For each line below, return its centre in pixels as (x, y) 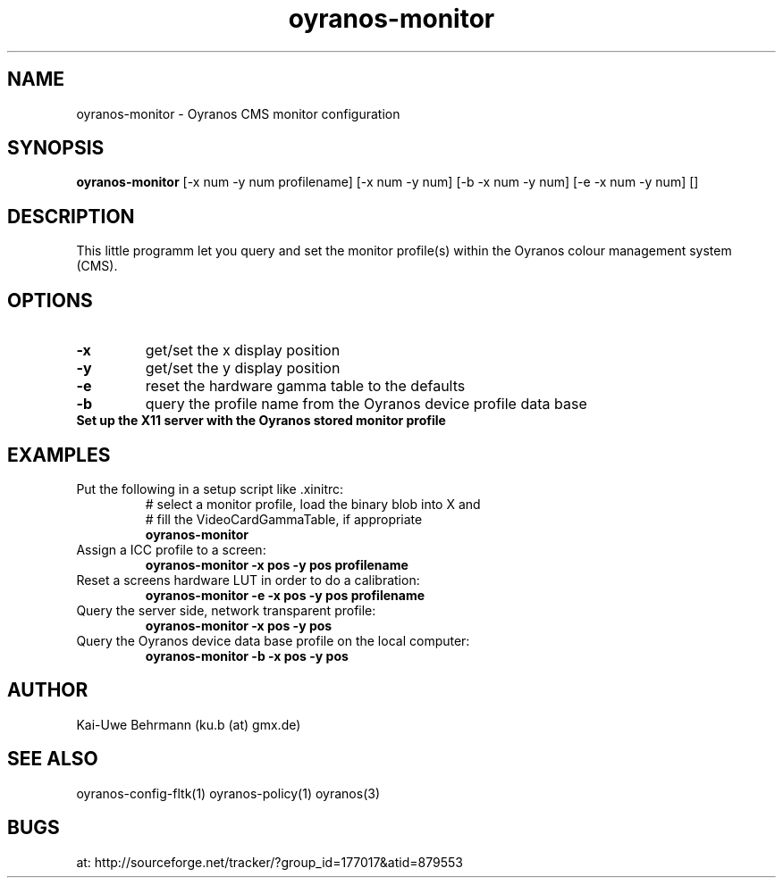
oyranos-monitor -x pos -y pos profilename (277, 564)
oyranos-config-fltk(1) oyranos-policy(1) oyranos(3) (228, 793)
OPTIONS (50, 300)
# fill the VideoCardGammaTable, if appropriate (284, 519)
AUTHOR (48, 690)
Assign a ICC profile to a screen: (171, 549)
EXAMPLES (59, 455)
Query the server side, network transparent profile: (226, 610)
